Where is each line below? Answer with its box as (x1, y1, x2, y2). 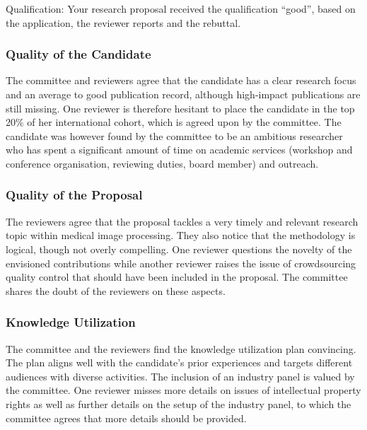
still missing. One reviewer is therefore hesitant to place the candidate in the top (6, 100, 355, 115)
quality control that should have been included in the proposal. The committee (6, 269, 348, 284)
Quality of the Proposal (6, 186, 143, 204)
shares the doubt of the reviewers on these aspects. (6, 283, 226, 298)
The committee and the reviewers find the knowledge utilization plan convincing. (6, 341, 356, 356)
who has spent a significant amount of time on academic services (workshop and (6, 142, 353, 157)
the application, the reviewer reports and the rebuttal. (6, 15, 241, 30)
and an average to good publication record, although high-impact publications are (6, 87, 361, 101)
